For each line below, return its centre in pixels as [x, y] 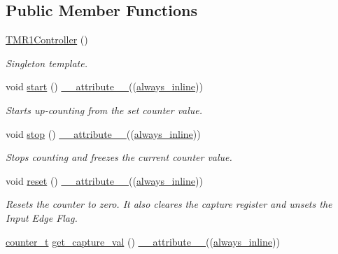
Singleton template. [47, 63]
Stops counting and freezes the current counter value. [119, 157]
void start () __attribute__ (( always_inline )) [104, 86]
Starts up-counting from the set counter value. [104, 110]
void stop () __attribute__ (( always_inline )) [103, 133]
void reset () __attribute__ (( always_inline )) [104, 180]
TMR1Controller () [47, 40]
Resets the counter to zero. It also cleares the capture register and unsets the [169, 204]
